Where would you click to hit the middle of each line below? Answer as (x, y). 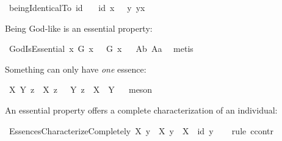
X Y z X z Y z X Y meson (81, 89)
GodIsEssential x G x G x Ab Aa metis (101, 49)
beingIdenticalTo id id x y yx (77, 7)
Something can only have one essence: (76, 69)
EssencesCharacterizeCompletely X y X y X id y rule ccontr (141, 130)
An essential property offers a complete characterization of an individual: (141, 110)
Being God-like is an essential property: (79, 28)
